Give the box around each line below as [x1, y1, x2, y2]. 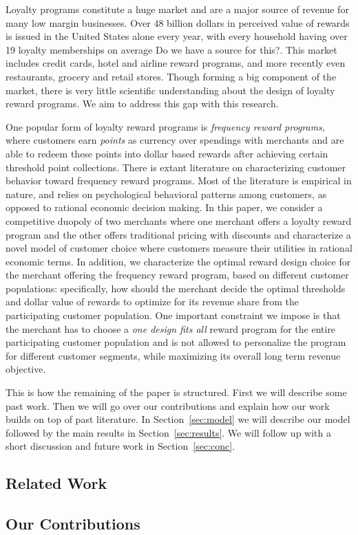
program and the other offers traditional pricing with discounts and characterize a [6, 227, 351, 241]
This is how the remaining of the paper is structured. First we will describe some [6, 385, 347, 400]
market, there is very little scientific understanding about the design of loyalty [6, 83, 335, 97]
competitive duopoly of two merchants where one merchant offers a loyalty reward [6, 213, 352, 228]
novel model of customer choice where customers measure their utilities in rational [6, 241, 352, 255]
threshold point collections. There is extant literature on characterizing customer [6, 160, 346, 174]
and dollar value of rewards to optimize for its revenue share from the [6, 294, 299, 309]
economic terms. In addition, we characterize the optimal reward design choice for [6, 254, 351, 268]
